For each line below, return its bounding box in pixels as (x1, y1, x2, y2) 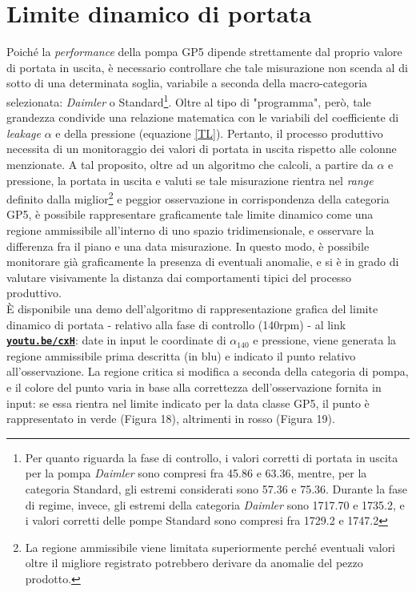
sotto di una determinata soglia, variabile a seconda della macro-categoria (6, 75, 368, 91)
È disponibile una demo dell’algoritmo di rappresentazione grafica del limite (6, 300, 378, 316)
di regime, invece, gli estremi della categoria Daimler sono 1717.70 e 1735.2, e (25, 496, 405, 513)
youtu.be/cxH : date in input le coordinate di (6, 332, 226, 348)
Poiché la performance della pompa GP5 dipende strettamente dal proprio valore (6, 43, 402, 60)
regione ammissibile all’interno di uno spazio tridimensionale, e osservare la (6, 221, 374, 238)
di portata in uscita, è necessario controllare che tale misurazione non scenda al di (6, 58, 408, 75)
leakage (6, 124, 41, 141)
